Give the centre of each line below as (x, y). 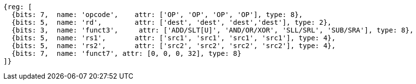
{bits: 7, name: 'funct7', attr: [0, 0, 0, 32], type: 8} (126, 53)
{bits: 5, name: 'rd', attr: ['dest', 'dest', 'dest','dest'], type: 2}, (172, 22)
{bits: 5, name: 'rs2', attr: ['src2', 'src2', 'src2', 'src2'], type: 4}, (173, 46)
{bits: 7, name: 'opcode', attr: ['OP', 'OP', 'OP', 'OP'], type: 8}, (157, 15)
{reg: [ (18, 7)
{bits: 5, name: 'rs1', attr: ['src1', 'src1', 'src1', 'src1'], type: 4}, (173, 38)
